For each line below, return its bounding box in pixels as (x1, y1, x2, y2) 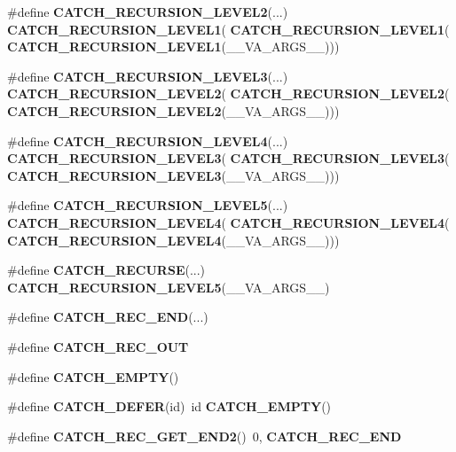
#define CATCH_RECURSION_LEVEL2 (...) (7, 3, 288, 20)
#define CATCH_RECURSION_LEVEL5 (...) (7, 196, 288, 214)
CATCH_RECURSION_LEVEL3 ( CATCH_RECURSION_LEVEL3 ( (7, 149, 450, 168)
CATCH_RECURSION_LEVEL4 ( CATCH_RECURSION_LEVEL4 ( (7, 213, 450, 231)
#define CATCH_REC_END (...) (7, 308, 208, 326)
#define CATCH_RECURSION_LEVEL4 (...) (7, 131, 288, 150)
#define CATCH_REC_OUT (7, 337, 189, 355)
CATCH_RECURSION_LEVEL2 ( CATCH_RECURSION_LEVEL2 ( (7, 84, 450, 103)
